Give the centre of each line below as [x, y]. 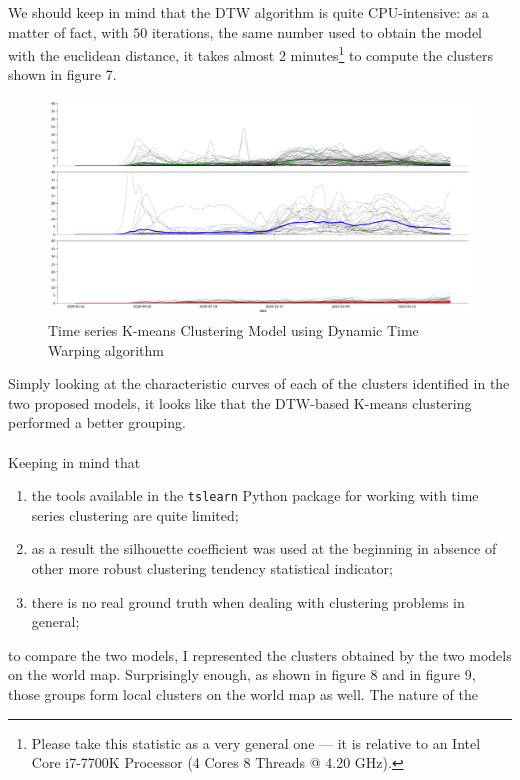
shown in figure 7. [62, 74]
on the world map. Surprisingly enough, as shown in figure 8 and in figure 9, [242, 674]
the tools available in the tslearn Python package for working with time [255, 495]
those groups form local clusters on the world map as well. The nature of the [243, 693]
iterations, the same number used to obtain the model [317, 31]
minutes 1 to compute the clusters [392, 53]
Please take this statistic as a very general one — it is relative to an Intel [256, 742]
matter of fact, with [68, 31]
